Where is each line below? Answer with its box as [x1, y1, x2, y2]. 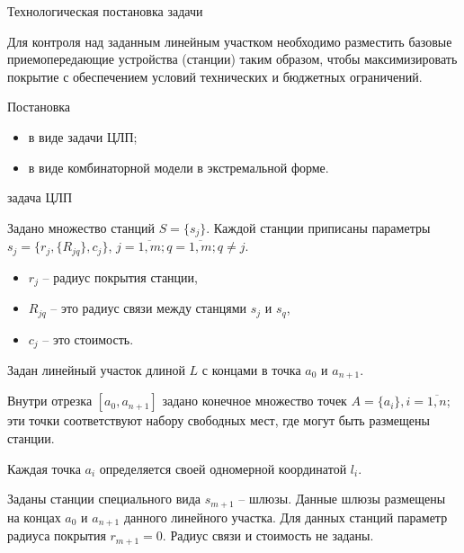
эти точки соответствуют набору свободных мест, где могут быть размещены [7, 411, 430, 430]
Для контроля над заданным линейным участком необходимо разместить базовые [7, 31, 452, 50]
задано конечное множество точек [162, 391, 347, 410]
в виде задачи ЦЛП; [28, 127, 138, 146]
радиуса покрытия [7, 526, 106, 545]
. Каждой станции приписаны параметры [206, 218, 431, 236]
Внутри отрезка [7, 391, 93, 410]
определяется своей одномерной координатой [99, 459, 347, 477]
